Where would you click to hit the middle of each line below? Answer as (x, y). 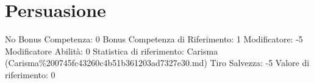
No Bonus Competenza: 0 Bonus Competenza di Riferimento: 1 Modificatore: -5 (154, 39)
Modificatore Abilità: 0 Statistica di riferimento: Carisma (112, 51)
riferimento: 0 (30, 74)
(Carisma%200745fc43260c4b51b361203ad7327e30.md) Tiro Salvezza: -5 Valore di (157, 63)
